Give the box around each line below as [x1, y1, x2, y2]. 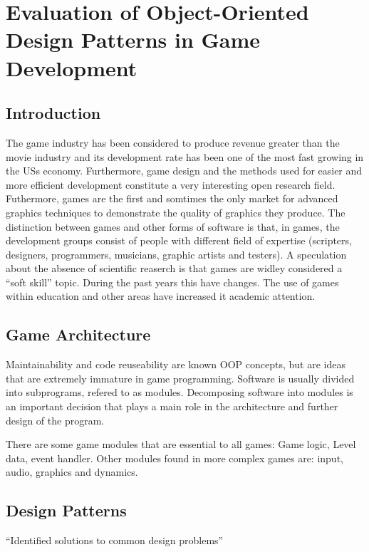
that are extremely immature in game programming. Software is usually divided [6, 370, 355, 385]
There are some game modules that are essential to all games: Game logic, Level [6, 437, 356, 452]
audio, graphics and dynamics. [6, 464, 138, 479]
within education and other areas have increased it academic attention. [6, 288, 316, 303]
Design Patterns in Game [6, 25, 261, 54]
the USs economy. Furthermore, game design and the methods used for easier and [6, 163, 363, 178]
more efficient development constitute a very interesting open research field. [6, 177, 336, 192]
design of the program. [6, 412, 105, 427]
